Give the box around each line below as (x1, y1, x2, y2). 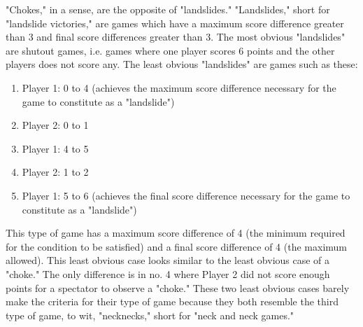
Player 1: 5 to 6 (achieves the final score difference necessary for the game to (22, 188, 350, 202)
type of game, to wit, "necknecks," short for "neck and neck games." (6, 307, 294, 322)
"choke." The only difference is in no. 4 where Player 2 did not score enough (6, 266, 330, 281)
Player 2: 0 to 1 (22, 118, 89, 132)
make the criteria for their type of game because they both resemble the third (6, 294, 339, 309)
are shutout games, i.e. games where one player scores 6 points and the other (6, 43, 335, 57)
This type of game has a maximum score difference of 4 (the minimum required (6, 225, 346, 240)
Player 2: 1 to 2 (22, 165, 89, 179)
